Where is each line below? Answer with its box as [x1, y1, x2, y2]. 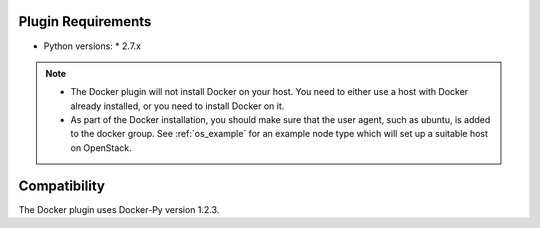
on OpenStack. [70, 141, 132, 154]
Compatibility [18, 177, 105, 194]
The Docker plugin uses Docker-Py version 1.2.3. [18, 203, 220, 215]
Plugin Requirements [18, 13, 152, 30]
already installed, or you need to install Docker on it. [70, 100, 285, 112]
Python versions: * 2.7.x [43, 40, 142, 52]
